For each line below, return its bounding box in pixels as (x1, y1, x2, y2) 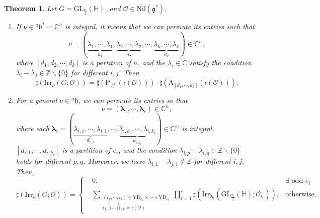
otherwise (285, 190, 314, 198)
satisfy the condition (189, 57, 252, 67)
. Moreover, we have (83, 155, 145, 166)
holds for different (16, 155, 71, 166)
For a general (16, 95, 57, 105)
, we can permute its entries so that (78, 95, 188, 105)
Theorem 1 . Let (4, 3, 57, 13)
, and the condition (118, 144, 177, 155)
